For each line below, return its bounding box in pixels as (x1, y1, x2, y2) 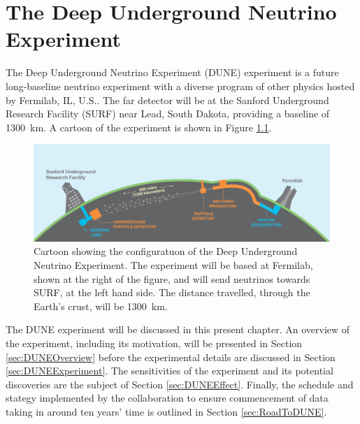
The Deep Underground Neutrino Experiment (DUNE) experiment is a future (6, 65, 339, 80)
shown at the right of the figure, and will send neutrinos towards (34, 271, 310, 286)
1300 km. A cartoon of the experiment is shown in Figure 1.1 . (6, 119, 272, 134)
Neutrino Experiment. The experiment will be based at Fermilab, (34, 258, 313, 272)
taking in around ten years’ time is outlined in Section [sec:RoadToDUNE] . (6, 404, 327, 418)
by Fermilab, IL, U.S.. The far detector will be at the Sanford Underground (6, 92, 329, 107)
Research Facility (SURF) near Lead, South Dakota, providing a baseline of (6, 106, 330, 121)
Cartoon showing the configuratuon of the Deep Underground (34, 244, 298, 258)
